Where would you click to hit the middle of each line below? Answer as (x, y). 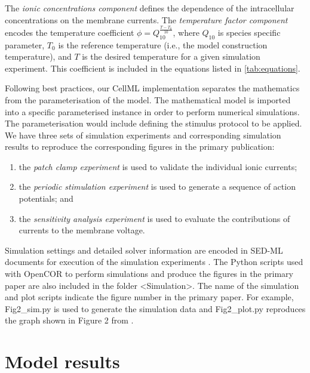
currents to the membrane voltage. (82, 230)
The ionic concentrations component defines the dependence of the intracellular (150, 8)
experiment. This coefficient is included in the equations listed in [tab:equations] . (153, 68)
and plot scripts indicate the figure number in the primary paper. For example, (149, 297)
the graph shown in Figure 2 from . (69, 320)
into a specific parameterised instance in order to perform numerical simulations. (152, 111)
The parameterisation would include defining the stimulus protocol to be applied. (154, 123)
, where (186, 32)
